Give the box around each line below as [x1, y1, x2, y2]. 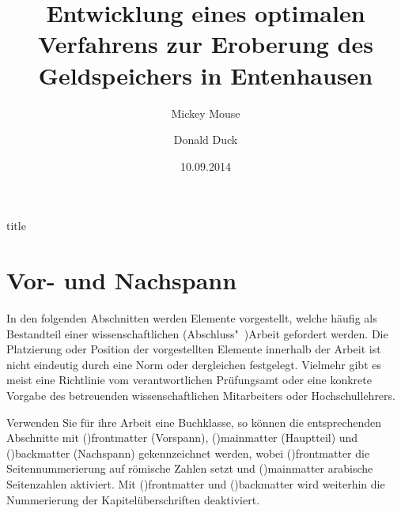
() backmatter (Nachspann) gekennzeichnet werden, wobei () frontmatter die [6, 444, 370, 461]
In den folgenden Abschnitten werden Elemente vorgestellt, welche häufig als [6, 310, 377, 326]
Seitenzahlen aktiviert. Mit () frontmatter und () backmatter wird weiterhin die [6, 475, 385, 492]
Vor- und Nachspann [6, 264, 237, 296]
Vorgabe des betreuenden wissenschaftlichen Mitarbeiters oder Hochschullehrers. [6, 387, 395, 403]
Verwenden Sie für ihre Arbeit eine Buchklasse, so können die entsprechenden [6, 413, 381, 430]
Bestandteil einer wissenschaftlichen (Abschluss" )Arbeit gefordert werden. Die [6, 325, 388, 341]
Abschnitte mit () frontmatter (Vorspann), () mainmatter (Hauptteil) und [6, 429, 358, 446]
